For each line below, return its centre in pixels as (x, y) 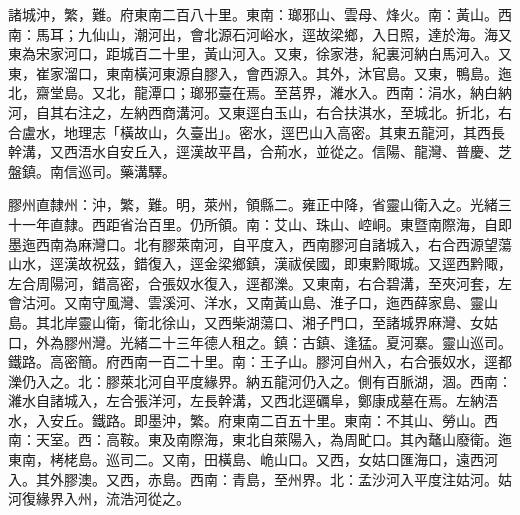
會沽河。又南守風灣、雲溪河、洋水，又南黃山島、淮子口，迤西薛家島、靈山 (253, 302)
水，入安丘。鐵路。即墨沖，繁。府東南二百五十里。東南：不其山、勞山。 (246, 419)
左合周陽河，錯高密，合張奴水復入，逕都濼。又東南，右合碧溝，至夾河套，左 (260, 282)
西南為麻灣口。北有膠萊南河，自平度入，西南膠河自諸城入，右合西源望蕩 (273, 243)
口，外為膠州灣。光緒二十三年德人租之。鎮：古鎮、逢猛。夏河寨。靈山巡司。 (260, 341)
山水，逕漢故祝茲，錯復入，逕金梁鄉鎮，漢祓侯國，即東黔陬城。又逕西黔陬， (260, 263)
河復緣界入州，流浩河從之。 (99, 498)
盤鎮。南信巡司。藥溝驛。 (92, 170)
